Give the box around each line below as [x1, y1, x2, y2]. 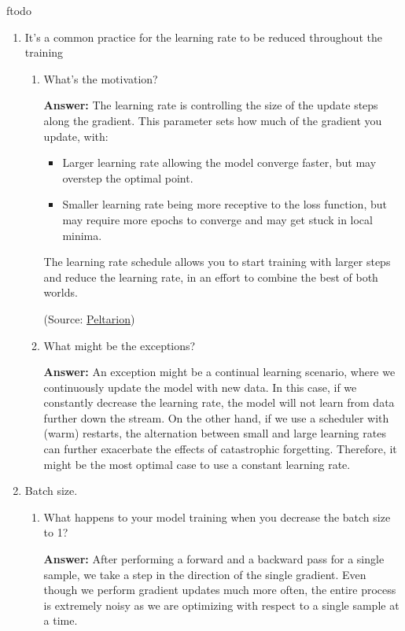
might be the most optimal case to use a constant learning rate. [43, 456, 351, 472]
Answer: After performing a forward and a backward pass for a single [43, 551, 385, 567]
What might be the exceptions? [43, 337, 196, 353]
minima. [62, 227, 102, 243]
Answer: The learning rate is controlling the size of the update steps [43, 97, 378, 113]
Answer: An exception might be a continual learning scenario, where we [43, 363, 396, 380]
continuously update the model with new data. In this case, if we [43, 378, 357, 395]
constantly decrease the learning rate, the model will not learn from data [43, 394, 395, 411]
